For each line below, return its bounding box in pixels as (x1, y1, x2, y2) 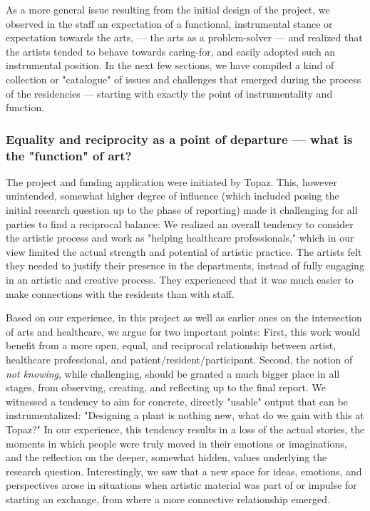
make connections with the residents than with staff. (6, 286, 235, 301)
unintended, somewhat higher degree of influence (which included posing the (6, 188, 339, 203)
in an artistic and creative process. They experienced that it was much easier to (6, 272, 354, 287)
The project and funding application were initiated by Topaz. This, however (6, 174, 337, 189)
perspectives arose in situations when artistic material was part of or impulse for (6, 478, 357, 492)
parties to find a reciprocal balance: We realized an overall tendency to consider (6, 216, 354, 231)
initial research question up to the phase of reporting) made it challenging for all (6, 202, 358, 217)
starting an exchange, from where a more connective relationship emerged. (6, 491, 330, 506)
